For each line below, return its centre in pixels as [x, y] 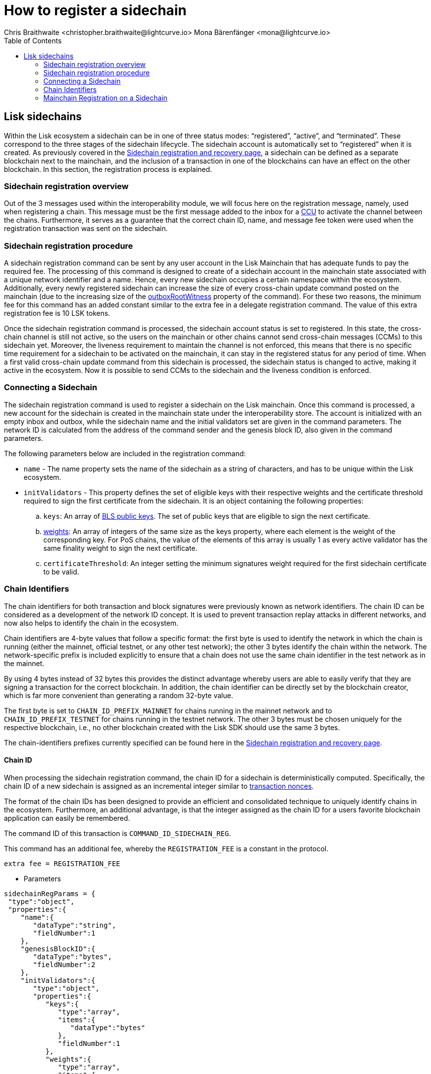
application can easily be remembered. [67, 818]
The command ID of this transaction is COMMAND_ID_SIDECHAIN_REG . [117, 833]
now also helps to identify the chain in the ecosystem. [91, 623]
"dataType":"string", [75, 925]
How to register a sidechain [95, 10]
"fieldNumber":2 [64, 964]
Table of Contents [33, 40]
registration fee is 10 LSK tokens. [57, 313]
